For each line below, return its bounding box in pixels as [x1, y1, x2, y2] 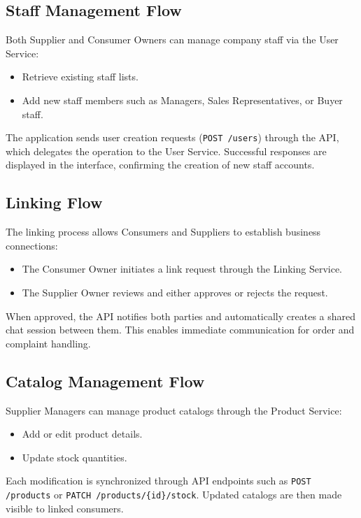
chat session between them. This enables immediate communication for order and [6, 322, 355, 337]
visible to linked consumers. [6, 501, 124, 515]
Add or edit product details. [22, 426, 143, 441]
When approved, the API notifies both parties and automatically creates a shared [6, 308, 356, 323]
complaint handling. [6, 336, 91, 350]
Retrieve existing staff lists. [22, 69, 139, 84]
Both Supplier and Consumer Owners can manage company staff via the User [6, 32, 339, 47]
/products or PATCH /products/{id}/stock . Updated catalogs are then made [6, 487, 342, 502]
